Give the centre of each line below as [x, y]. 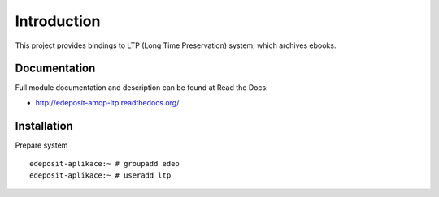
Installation [44, 126]
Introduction [58, 21]
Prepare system [41, 145]
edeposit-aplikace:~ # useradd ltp [100, 175]
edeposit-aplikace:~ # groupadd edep [105, 164]
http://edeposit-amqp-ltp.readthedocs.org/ [107, 102]
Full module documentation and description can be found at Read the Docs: [141, 88]
